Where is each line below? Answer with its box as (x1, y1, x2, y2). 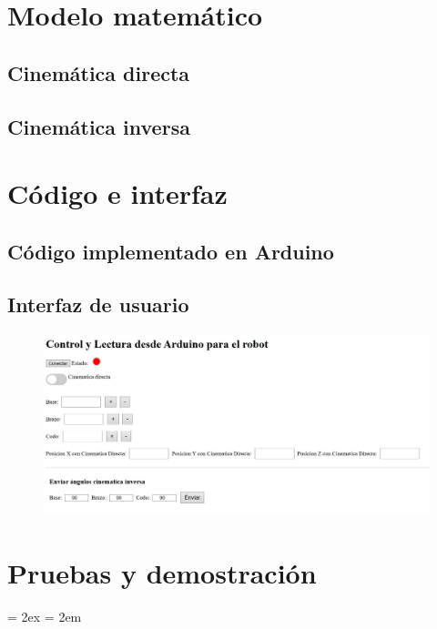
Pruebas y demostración (7, 554, 317, 592)
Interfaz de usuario (7, 290, 189, 319)
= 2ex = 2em (7, 607, 82, 626)
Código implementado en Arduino (7, 237, 334, 265)
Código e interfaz (7, 175, 228, 212)
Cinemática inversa (7, 112, 190, 140)
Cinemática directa (7, 58, 190, 86)
